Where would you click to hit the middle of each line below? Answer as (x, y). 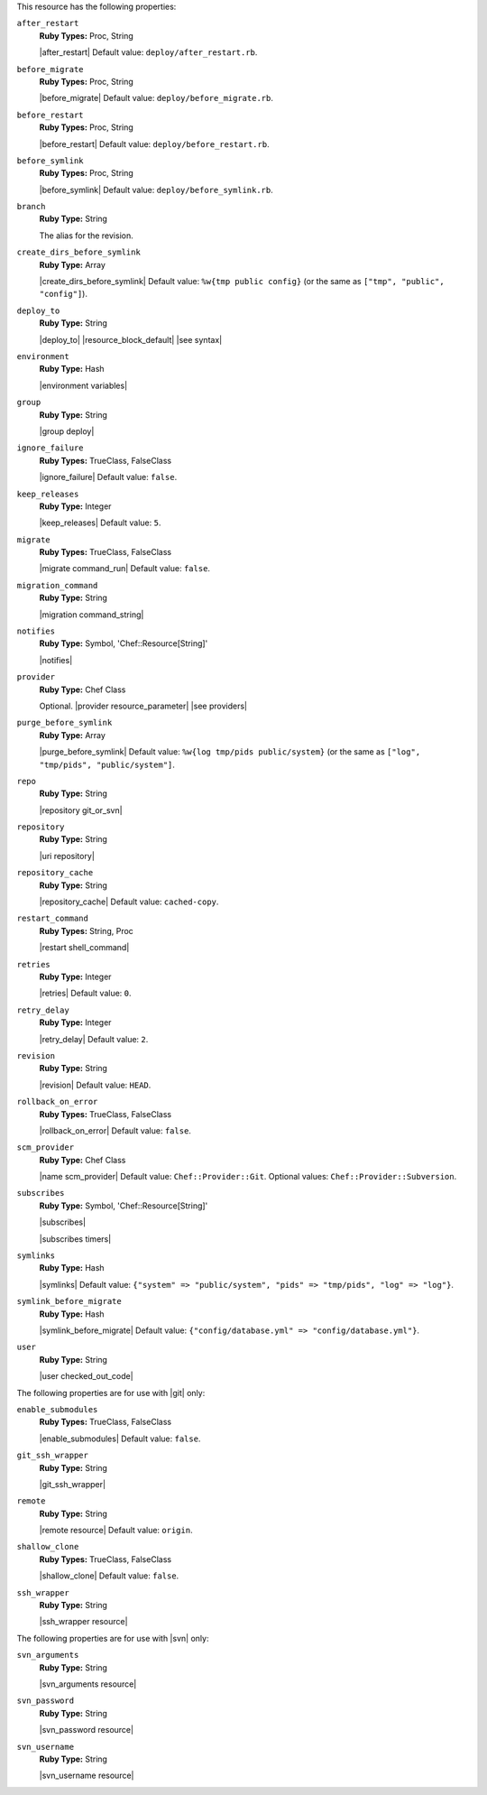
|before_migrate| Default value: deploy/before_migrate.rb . (156, 98)
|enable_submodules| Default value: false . (120, 1439)
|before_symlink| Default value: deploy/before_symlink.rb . (156, 190)
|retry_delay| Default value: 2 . (94, 1039)
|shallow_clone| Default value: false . (109, 1576)
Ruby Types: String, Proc (87, 930)
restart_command (53, 919)
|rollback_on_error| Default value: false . (115, 1130)
